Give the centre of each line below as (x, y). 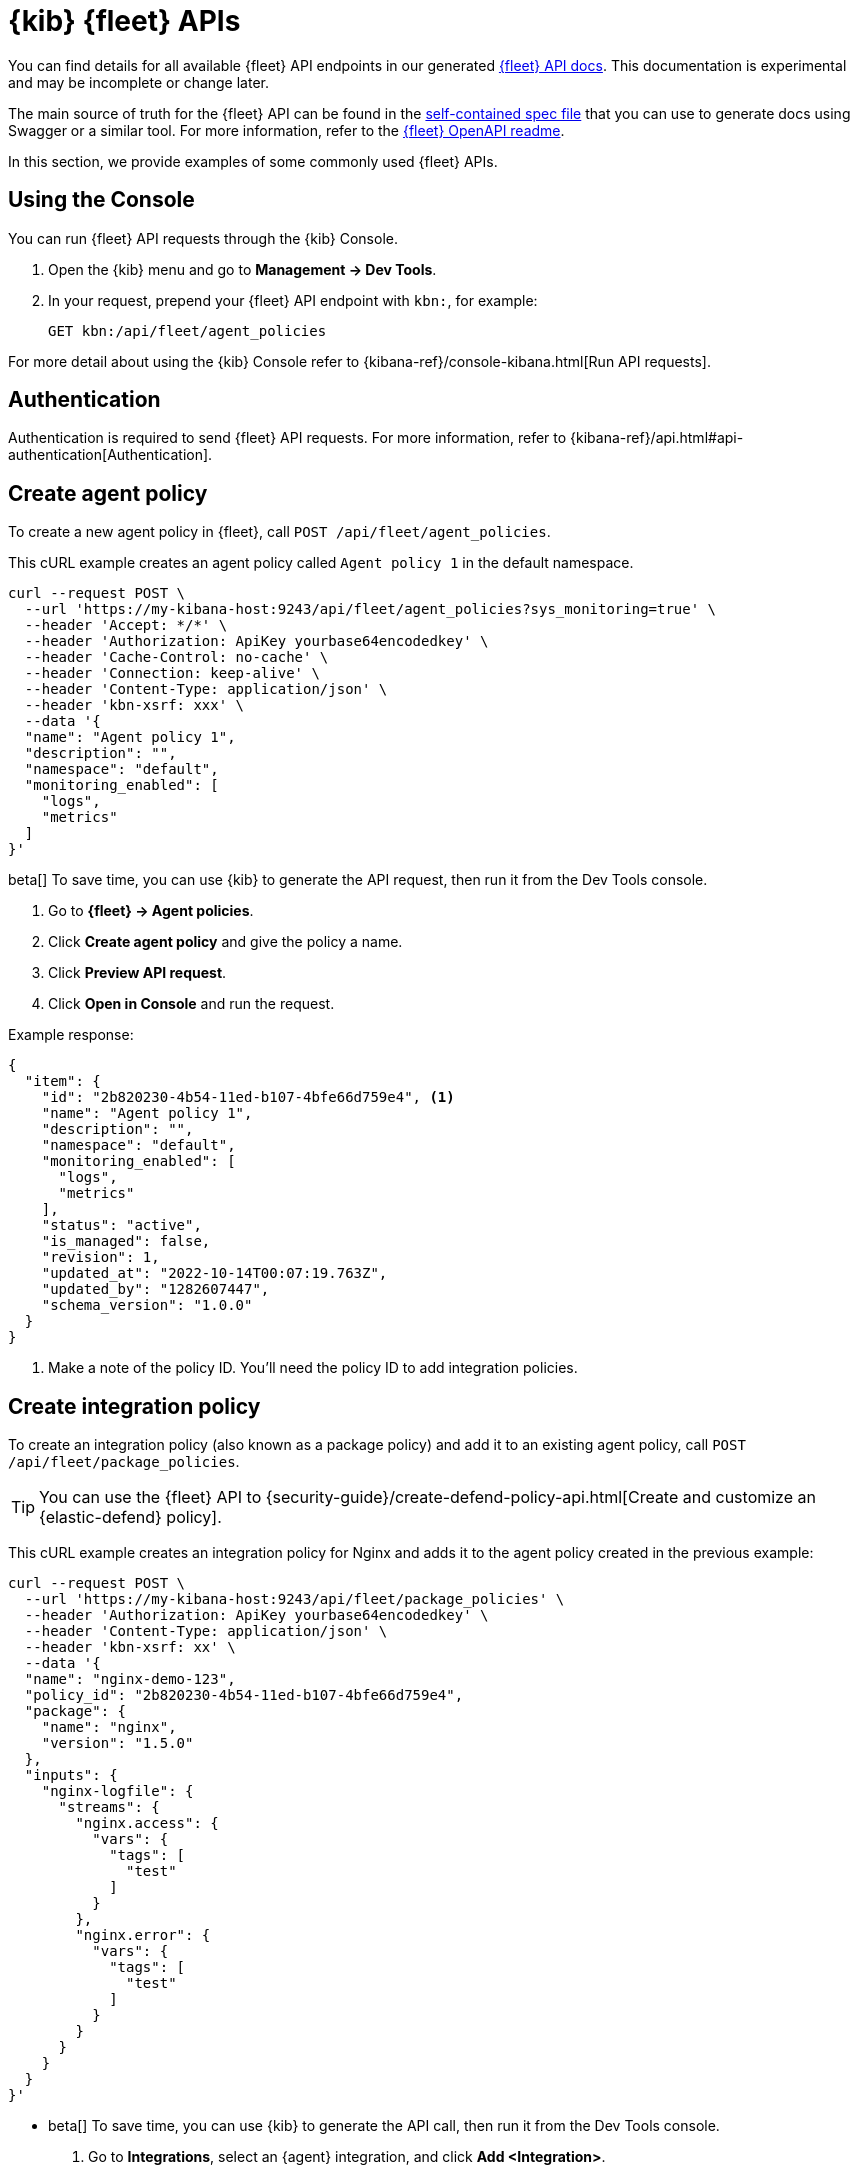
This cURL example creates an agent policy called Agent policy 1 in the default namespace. (321, 563)
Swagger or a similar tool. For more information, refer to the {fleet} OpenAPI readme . (286, 130)
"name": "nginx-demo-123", (130, 1679)
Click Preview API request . (137, 973)
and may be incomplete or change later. (139, 82)
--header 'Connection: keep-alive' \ (172, 673)
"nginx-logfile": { (117, 1791)
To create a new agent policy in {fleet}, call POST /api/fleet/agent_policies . (279, 532)
